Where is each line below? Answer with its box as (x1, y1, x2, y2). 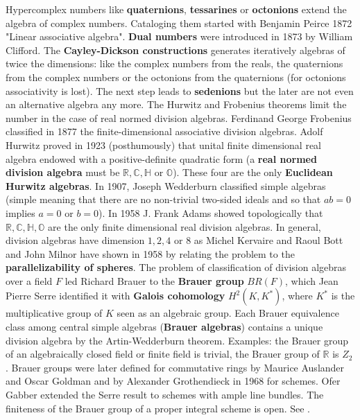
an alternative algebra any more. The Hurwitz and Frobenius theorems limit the (6, 97, 347, 112)
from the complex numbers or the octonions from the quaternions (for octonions (6, 69, 346, 84)
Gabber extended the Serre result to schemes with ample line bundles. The (6, 387, 324, 402)
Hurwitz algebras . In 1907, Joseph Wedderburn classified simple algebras (6, 178, 326, 193)
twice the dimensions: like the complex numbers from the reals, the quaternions (6, 56, 343, 71)
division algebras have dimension (6, 233, 145, 247)
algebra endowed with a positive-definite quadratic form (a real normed (6, 151, 317, 166)
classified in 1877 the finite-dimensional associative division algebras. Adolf (6, 124, 323, 139)
